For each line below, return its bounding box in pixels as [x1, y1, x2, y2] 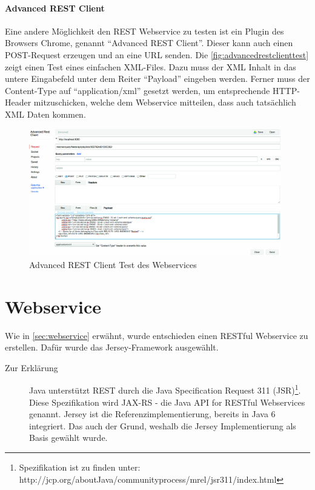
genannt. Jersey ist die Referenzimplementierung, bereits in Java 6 [29, 408, 276, 420]
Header [5, 96, 31, 109]
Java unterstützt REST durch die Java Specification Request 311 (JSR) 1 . [29, 382, 301, 397]
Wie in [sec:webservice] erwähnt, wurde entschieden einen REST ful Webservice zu [5, 329, 308, 341]
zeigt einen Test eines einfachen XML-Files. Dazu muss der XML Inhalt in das [5, 60, 296, 73]
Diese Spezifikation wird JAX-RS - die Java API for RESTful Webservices [29, 395, 305, 408]
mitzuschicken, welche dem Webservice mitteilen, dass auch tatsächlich [33, 96, 296, 109]
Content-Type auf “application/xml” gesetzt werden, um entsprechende [5, 84, 270, 96]
